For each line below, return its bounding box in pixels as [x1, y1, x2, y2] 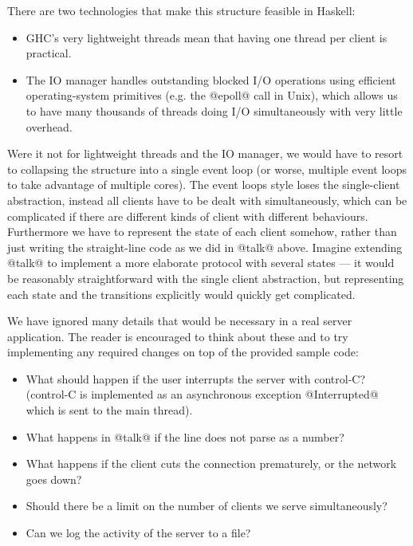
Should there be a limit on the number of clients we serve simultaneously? [26, 497, 387, 514]
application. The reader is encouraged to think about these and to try [7, 328, 348, 344]
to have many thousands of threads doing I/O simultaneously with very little [26, 102, 403, 119]
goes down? [26, 470, 82, 487]
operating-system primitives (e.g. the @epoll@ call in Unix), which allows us [26, 87, 398, 104]
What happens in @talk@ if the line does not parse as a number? [26, 428, 344, 445]
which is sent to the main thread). [26, 402, 193, 418]
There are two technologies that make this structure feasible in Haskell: [7, 2, 356, 18]
